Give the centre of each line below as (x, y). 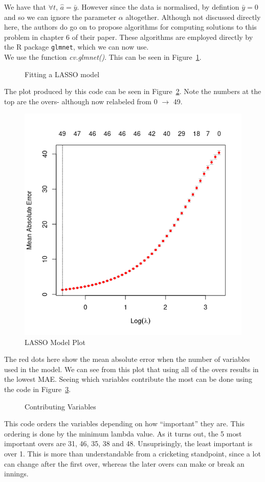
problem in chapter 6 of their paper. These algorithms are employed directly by (129, 37)
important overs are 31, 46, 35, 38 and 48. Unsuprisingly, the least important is (128, 443)
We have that (25, 7)
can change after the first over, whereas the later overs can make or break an (124, 463)
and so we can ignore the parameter (60, 17)
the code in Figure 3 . (38, 389)
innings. (16, 474)
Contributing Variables (60, 406)
